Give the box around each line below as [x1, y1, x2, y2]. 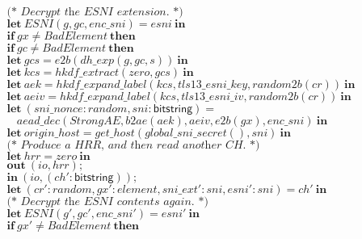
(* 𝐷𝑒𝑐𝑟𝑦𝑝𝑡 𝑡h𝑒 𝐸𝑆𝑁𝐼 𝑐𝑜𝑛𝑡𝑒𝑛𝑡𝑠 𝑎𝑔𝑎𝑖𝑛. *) [6, 196, 208, 208]
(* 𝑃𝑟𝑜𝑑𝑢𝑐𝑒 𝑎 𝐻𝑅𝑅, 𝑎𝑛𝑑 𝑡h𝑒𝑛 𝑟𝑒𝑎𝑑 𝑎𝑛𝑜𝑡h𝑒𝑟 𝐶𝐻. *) [6, 140, 260, 151]
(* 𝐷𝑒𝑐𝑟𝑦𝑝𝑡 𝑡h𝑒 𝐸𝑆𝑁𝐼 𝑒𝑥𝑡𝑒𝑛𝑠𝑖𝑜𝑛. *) [6, 6, 183, 18]
